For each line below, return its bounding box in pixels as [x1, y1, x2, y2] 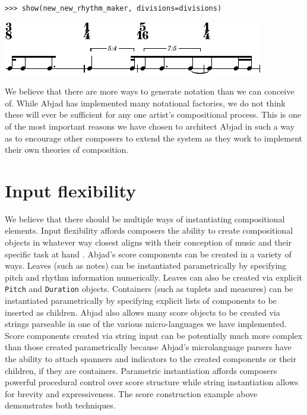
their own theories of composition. [5, 143, 129, 156]
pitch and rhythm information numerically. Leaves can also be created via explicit [5, 271, 303, 283]
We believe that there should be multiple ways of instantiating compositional [5, 212, 285, 225]
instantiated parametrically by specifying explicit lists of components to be [5, 294, 277, 307]
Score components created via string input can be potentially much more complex [5, 329, 303, 341]
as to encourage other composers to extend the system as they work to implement [5, 131, 303, 144]
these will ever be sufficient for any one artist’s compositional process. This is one [5, 108, 301, 121]
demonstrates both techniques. [5, 399, 116, 411]
